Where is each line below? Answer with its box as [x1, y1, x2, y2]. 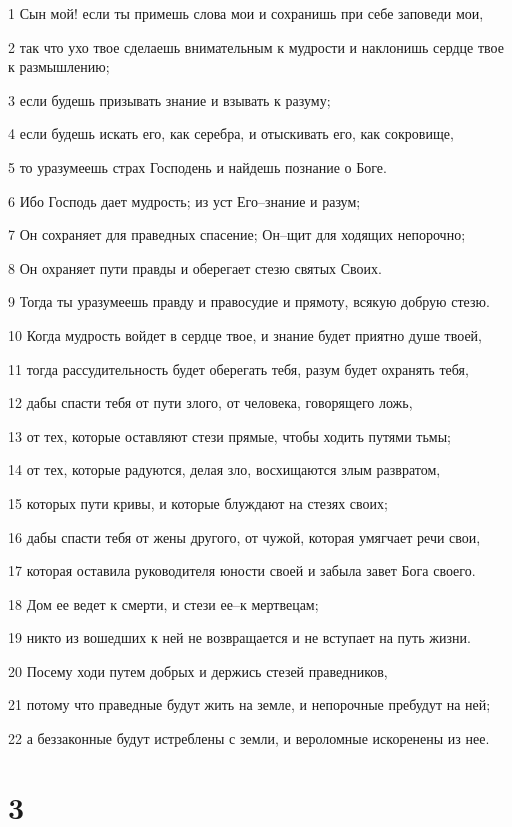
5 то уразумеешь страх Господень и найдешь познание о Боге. [8, 156, 387, 177]
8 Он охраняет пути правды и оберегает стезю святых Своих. [8, 257, 382, 278]
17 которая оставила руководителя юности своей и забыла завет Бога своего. [8, 560, 476, 581]
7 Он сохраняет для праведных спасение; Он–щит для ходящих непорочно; [8, 224, 466, 245]
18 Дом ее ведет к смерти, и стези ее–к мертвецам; [8, 593, 319, 614]
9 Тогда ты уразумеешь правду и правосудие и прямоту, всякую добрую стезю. [8, 291, 490, 312]
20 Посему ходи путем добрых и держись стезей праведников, [8, 660, 388, 681]
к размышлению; [8, 56, 110, 77]
